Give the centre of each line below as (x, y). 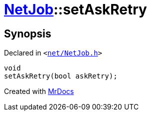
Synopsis (28, 33)
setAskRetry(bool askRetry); (61, 76)
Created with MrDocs (39, 91)
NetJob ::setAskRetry (75, 9)
